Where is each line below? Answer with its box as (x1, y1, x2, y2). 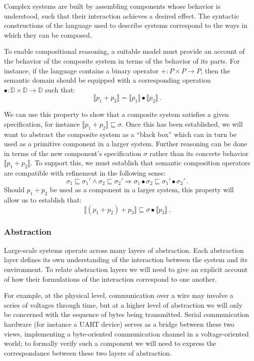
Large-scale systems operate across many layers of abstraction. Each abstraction (4, 245, 244, 255)
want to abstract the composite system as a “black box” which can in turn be (4, 129, 237, 139)
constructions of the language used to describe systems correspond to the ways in (4, 20, 248, 30)
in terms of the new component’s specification (4, 148, 141, 158)
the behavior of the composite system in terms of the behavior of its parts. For (4, 55, 240, 66)
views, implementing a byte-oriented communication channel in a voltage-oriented (4, 328, 249, 338)
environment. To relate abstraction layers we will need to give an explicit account (4, 264, 248, 274)
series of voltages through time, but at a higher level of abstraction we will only (4, 299, 243, 310)
